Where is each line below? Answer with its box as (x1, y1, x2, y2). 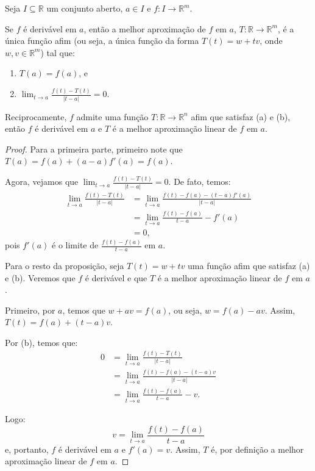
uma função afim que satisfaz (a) (188, 259, 310, 271)
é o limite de (52, 239, 99, 251)
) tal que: (40, 46, 75, 59)
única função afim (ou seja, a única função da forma (5, 34, 199, 47)
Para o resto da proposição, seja (5, 259, 124, 271)
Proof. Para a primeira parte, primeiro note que (5, 142, 183, 155)
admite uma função (76, 110, 149, 123)
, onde (260, 34, 283, 47)
